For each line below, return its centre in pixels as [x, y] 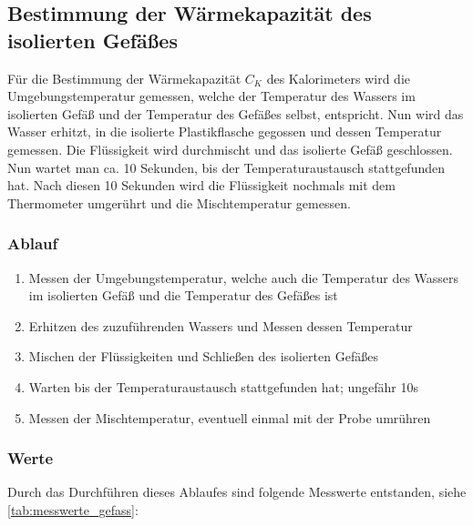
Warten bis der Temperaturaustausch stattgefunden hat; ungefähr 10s [224, 386]
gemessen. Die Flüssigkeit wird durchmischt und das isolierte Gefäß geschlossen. [230, 149]
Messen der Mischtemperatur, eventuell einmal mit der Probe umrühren [230, 417]
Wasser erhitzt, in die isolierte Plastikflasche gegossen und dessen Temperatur [225, 131]
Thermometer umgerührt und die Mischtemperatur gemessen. [179, 202]
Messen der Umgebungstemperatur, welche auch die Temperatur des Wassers [244, 277]
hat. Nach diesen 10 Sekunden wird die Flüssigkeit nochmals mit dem [201, 185]
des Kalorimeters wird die [339, 78]
